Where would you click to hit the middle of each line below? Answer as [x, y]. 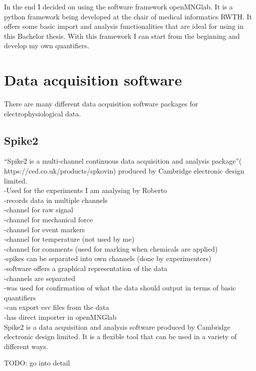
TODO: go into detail [37, 363]
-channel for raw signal [39, 210]
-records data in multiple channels [56, 200]
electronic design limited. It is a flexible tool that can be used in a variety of [120, 336]
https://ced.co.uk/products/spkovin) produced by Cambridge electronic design [124, 171]
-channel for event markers [45, 229]
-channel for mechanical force [49, 220]
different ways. [26, 346]
